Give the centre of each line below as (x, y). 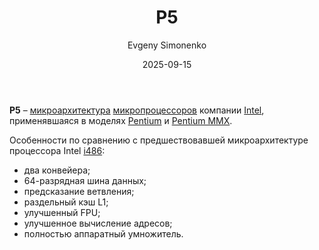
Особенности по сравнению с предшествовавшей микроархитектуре (159, 140)
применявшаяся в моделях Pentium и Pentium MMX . (121, 120)
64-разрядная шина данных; (85, 180)
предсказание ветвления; (79, 191)
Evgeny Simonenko (167, 45)
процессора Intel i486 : (57, 150)
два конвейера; (57, 170)
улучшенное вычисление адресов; (98, 223)
